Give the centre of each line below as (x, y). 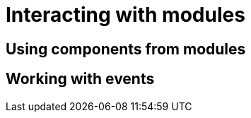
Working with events (80, 79)
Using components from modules (126, 49)
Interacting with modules (125, 15)
